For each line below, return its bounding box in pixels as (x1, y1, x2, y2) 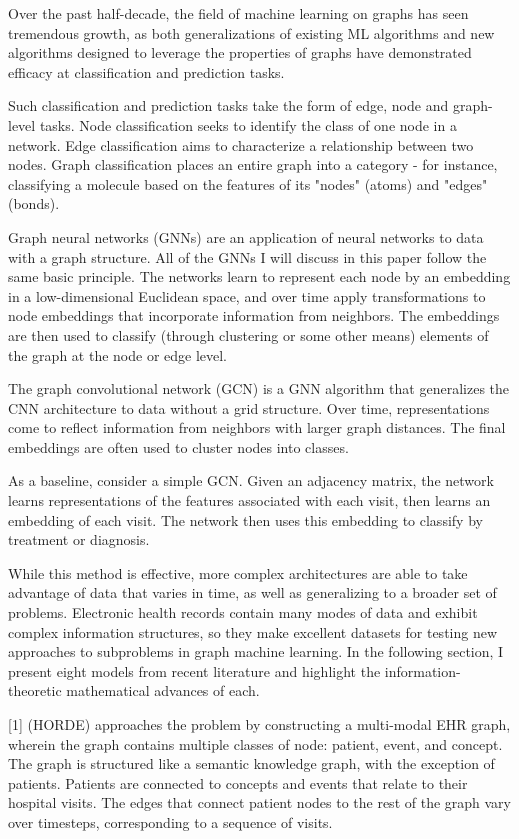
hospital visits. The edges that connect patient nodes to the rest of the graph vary (8, 792, 512, 813)
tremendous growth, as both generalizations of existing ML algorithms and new (8, 22, 495, 43)
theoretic (8, 680, 62, 701)
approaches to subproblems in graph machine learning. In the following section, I (8, 641, 504, 662)
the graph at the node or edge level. (8, 344, 228, 365)
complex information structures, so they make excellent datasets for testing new (8, 621, 498, 642)
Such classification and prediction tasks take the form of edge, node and (8, 95, 449, 116)
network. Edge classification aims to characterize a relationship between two (8, 134, 474, 155)
